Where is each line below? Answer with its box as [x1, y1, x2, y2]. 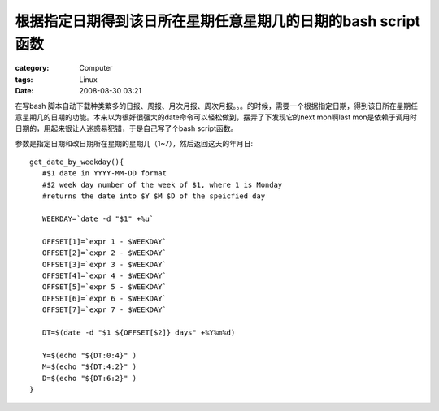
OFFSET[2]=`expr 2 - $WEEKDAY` [41, 249, 167, 257]
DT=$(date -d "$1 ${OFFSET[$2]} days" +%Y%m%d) [41, 327, 236, 337]
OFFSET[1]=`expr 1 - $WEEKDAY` [41, 236, 167, 246]
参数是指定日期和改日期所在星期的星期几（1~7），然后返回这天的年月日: [15, 138, 254, 148]
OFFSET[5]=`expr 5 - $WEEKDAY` [41, 283, 167, 292]
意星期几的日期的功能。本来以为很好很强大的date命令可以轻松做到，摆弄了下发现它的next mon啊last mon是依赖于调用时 [15, 112, 418, 122]
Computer [79, 63, 113, 73]
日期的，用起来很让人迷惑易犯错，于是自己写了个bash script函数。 [15, 123, 238, 133]
